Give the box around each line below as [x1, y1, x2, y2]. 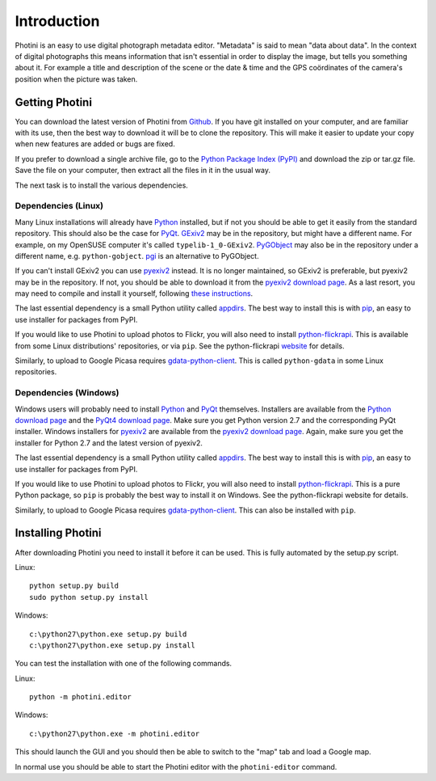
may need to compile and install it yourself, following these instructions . [15, 289, 254, 298]
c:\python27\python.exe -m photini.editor [29, 728, 200, 738]
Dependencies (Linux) [15, 201, 104, 212]
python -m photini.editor [29, 692, 132, 702]
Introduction [15, 12, 100, 30]
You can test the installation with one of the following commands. [15, 659, 233, 669]
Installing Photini [15, 526, 102, 540]
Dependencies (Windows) [15, 387, 120, 399]
